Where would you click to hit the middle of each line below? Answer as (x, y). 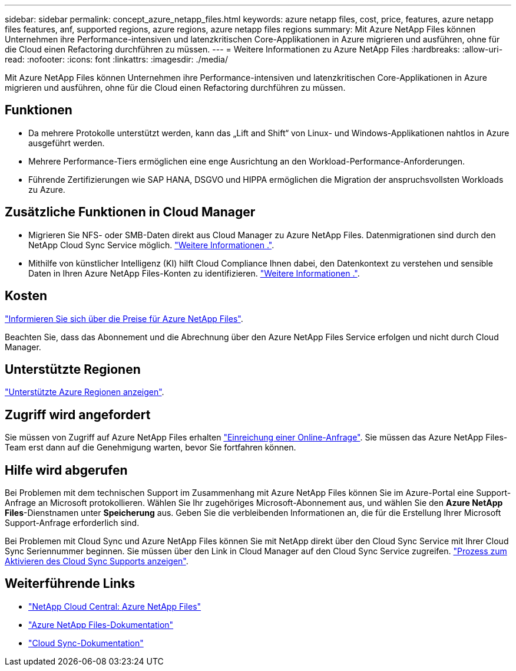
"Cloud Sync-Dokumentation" (86, 643)
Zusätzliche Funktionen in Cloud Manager (130, 212)
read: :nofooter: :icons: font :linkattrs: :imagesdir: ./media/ (116, 59)
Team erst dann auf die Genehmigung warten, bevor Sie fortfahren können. (150, 448)
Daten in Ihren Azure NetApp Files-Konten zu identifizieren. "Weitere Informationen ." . (194, 273)
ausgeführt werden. (67, 143)
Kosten (26, 296)
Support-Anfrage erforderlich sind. (72, 523)
